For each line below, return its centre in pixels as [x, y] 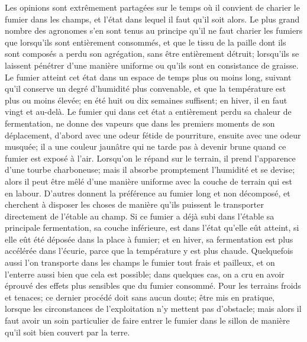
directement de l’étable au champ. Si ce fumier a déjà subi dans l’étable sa [140, 216]
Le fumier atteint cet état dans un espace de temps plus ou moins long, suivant [148, 77]
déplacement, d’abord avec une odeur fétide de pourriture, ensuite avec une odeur [153, 135]
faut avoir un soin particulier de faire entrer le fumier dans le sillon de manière [147, 320]
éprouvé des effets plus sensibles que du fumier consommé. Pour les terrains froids [153, 285]
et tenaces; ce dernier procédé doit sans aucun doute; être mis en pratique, [140, 297]
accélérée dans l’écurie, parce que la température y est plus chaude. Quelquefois [149, 251]
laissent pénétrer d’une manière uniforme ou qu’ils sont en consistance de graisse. [152, 65]
